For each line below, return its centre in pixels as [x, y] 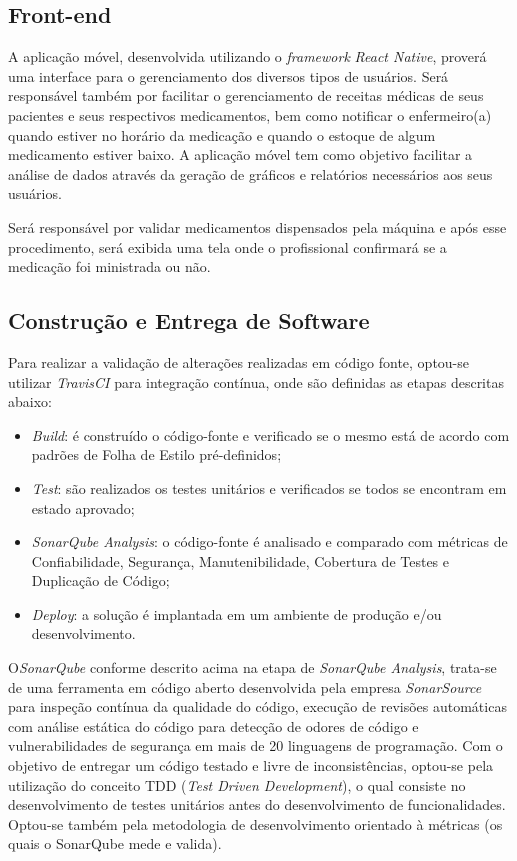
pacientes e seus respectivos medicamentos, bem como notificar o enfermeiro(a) [250, 114]
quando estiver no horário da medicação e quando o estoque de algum [222, 134]
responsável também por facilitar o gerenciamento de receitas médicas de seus [246, 95]
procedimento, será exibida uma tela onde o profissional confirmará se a [227, 246]
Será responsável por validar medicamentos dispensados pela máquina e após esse [257, 226]
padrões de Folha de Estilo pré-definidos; [156, 454]
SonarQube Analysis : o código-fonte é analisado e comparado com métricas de [269, 541]
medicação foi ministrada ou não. [109, 266]
